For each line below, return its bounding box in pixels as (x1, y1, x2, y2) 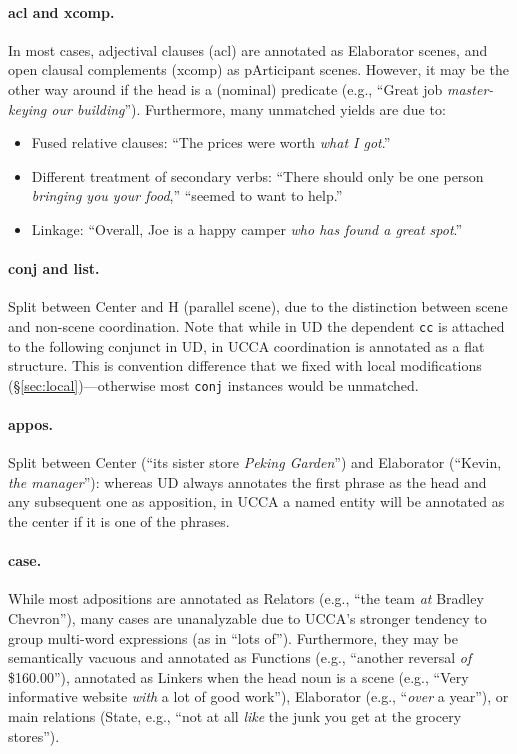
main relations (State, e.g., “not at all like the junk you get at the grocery (8, 705, 462, 726)
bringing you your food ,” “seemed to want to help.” (31, 185, 343, 206)
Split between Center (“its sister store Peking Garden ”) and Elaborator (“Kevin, (8, 452, 502, 473)
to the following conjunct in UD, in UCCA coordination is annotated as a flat (8, 335, 485, 356)
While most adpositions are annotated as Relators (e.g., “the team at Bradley (8, 588, 484, 609)
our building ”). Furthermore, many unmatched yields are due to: (51, 98, 446, 119)
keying (8, 98, 47, 119)
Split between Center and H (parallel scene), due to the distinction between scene (8, 296, 508, 317)
